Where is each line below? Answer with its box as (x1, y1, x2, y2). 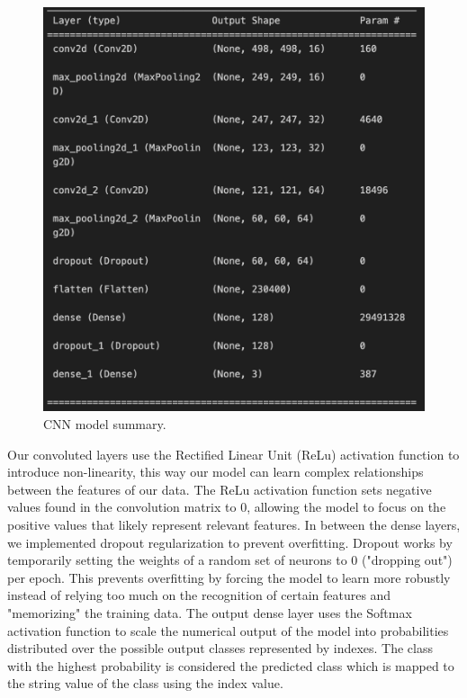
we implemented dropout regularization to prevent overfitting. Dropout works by (7, 532, 453, 551)
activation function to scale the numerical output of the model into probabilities (7, 621, 449, 640)
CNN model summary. (43, 415, 166, 434)
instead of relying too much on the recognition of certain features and (7, 586, 391, 604)
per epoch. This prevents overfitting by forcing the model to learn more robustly (7, 568, 451, 586)
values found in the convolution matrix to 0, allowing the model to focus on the (7, 497, 446, 516)
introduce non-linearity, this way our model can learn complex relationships (7, 462, 424, 481)
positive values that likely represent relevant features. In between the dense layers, (7, 515, 461, 534)
